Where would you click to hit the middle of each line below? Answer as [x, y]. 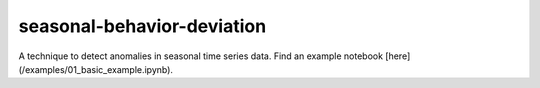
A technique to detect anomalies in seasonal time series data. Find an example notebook [201, 56]
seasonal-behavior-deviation [142, 26]
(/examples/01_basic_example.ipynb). [96, 69]
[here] [398, 56]
